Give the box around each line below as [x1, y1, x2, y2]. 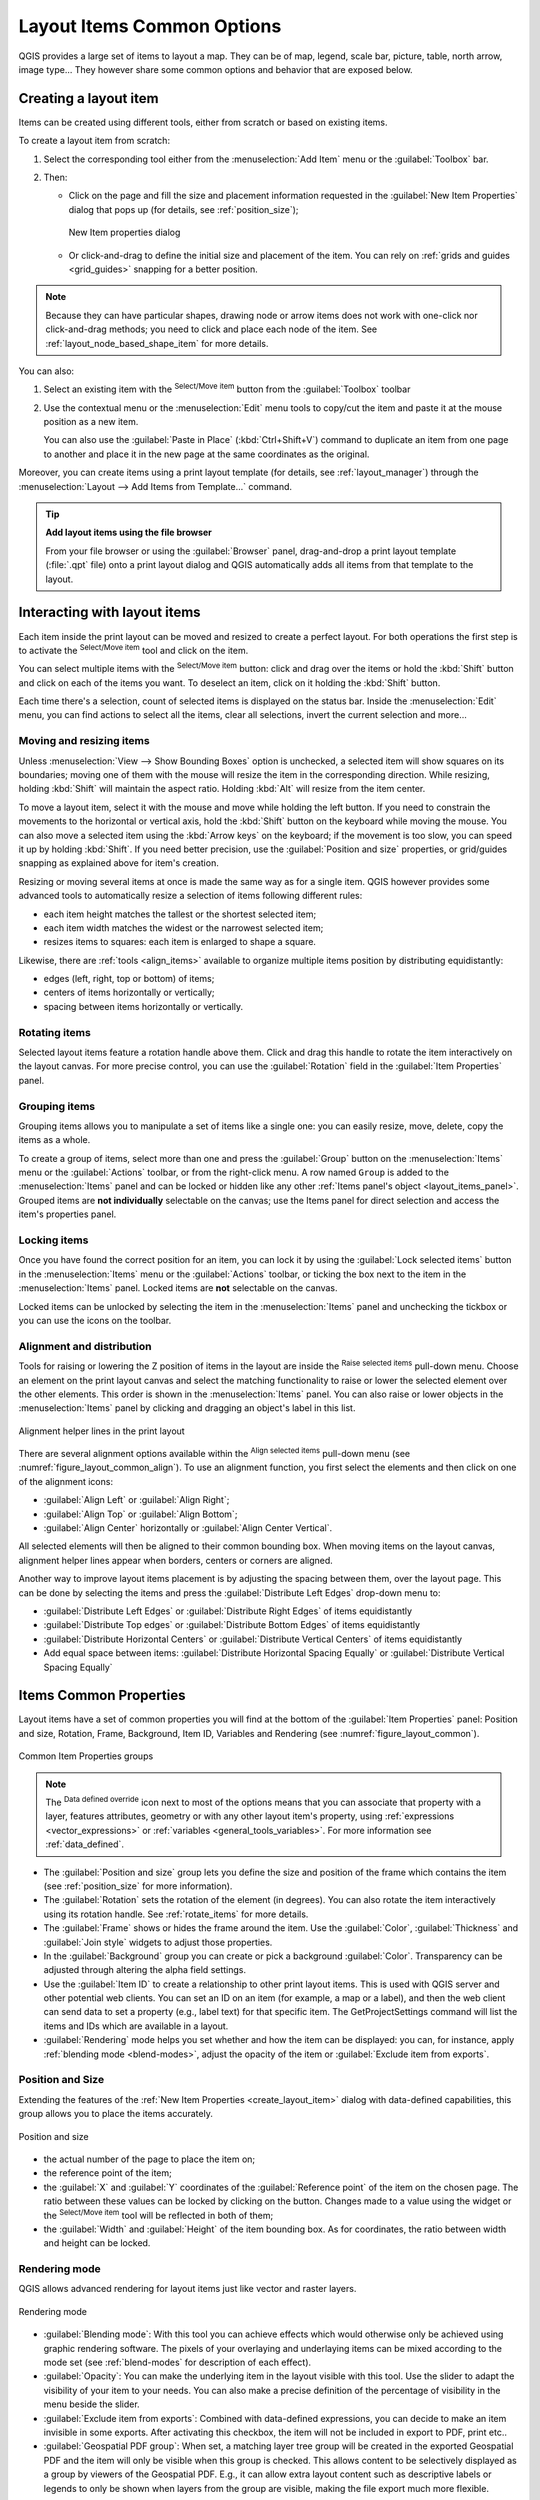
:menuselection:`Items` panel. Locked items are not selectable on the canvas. [18, 1282, 339, 1294]
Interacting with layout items [18, 604, 201, 621]
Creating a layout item [18, 90, 159, 107]
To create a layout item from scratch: [18, 135, 170, 147]
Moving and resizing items [18, 734, 150, 748]
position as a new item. [43, 416, 139, 428]
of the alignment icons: [18, 1475, 114, 1487]
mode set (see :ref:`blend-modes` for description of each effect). [43, 2356, 312, 2368]
